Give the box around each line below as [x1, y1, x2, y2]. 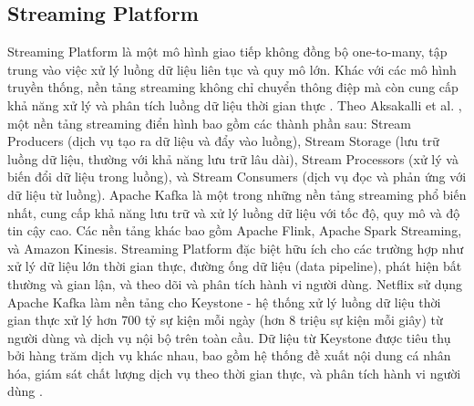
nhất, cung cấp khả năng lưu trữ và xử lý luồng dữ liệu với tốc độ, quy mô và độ [7, 203, 460, 222]
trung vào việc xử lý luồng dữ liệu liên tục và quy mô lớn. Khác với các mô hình [7, 59, 457, 78]
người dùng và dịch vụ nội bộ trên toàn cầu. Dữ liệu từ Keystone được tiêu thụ [7, 328, 451, 347]
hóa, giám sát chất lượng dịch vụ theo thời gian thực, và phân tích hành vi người [7, 363, 461, 382]
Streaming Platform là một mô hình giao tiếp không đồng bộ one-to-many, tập [7, 42, 448, 61]
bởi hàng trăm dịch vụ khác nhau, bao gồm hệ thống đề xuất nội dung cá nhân [7, 346, 451, 365]
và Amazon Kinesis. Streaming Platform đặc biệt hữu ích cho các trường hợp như [7, 238, 464, 257]
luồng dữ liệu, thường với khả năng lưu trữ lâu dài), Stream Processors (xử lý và [7, 149, 459, 168]
